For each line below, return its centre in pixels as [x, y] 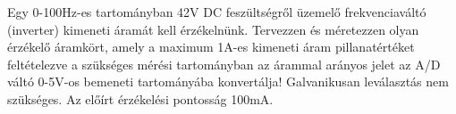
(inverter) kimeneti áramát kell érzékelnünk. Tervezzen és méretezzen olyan [213, 29]
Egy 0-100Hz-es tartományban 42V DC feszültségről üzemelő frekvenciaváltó [217, 12]
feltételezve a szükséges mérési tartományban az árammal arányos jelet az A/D [224, 64]
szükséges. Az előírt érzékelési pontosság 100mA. [140, 98]
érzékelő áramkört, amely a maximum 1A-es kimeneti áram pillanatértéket [211, 47]
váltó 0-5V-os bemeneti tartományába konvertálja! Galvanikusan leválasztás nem [228, 81]
